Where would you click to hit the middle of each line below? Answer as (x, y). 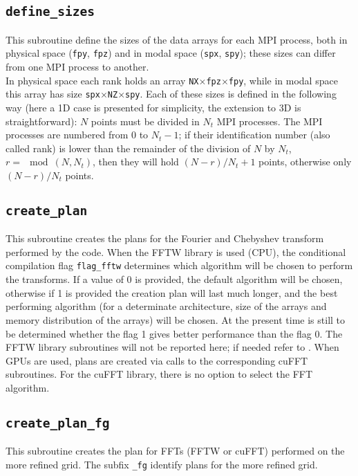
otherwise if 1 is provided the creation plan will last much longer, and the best (172, 292)
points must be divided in (145, 121)
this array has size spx (53, 94)
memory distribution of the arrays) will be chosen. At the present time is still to (176, 319)
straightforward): (41, 121)
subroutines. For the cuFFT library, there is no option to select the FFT (159, 374)
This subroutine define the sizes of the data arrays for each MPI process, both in (177, 39)
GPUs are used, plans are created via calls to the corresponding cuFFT (157, 360)
